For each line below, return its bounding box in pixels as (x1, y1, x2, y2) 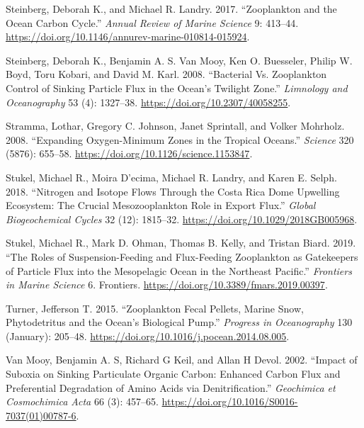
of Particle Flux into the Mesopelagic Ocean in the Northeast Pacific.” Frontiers (6, 263, 352, 278)
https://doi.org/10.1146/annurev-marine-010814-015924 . (6, 29, 250, 44)
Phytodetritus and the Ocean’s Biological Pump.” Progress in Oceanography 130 (6, 315, 353, 330)
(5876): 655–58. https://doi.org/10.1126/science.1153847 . (6, 146, 253, 161)
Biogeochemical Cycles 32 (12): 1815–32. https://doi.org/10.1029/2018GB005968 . (6, 211, 358, 226)
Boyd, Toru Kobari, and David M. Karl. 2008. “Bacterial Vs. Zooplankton (6, 67, 327, 81)
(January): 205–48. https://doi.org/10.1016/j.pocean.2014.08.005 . (6, 328, 290, 343)
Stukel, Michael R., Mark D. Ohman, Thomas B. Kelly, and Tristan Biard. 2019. (6, 235, 356, 250)
